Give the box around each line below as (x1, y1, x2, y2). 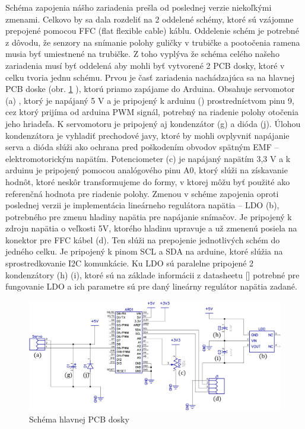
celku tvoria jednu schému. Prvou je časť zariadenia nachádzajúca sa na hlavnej (5, 71, 295, 83)
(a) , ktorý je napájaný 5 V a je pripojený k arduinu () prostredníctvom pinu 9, (5, 94, 294, 106)
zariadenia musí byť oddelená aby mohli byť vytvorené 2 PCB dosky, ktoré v (5, 59, 285, 71)
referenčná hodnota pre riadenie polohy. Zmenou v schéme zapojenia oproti (5, 187, 279, 199)
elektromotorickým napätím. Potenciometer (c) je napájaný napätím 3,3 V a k (5, 152, 291, 164)
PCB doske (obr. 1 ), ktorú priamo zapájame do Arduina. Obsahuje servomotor (5, 82, 295, 95)
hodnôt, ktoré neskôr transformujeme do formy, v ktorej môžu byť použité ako (5, 175, 290, 188)
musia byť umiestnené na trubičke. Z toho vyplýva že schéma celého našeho (5, 47, 279, 60)
